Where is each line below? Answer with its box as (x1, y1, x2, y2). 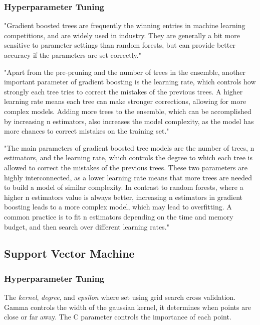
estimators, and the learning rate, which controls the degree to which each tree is (4, 152, 252, 163)
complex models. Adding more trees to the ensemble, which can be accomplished (4, 105, 251, 116)
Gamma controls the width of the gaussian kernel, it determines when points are (4, 301, 251, 312)
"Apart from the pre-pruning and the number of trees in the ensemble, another (4, 66, 246, 77)
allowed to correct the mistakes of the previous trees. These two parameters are (4, 162, 247, 172)
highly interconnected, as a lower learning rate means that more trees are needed (4, 172, 252, 182)
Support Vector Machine (4, 246, 135, 261)
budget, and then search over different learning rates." (4, 221, 169, 232)
